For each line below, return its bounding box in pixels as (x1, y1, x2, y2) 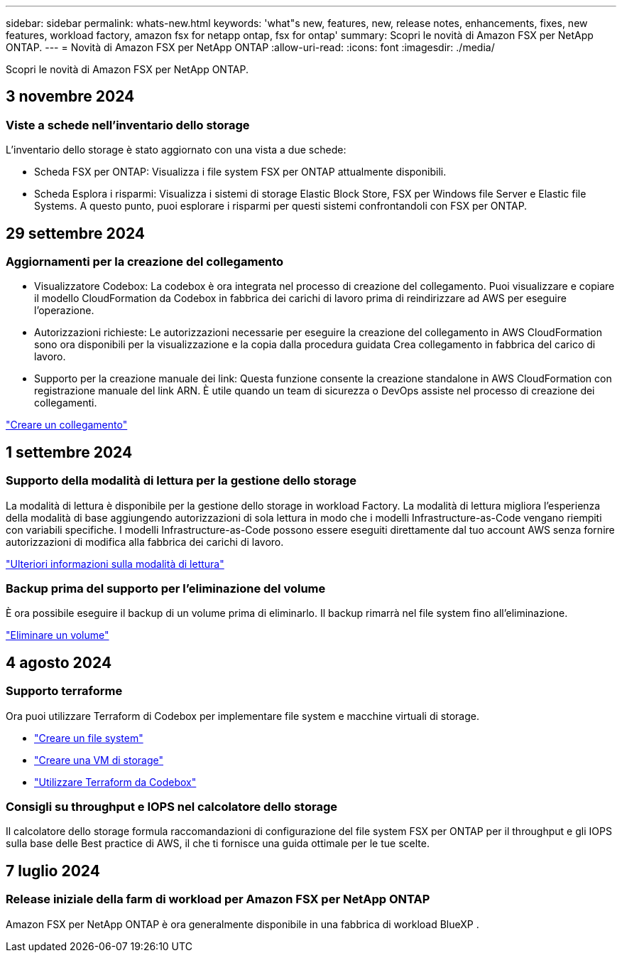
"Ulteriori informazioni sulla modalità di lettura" (6, 557, 224, 570)
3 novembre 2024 (6, 87, 135, 106)
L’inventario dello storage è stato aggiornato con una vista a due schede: (6, 144, 347, 156)
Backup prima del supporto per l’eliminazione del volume (6, 581, 326, 596)
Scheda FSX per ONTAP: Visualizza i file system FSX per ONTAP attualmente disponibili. (34, 166, 447, 178)
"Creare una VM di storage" (34, 753, 163, 766)
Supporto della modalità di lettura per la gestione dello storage (6, 473, 357, 488)
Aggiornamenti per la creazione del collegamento (6, 254, 284, 269)
